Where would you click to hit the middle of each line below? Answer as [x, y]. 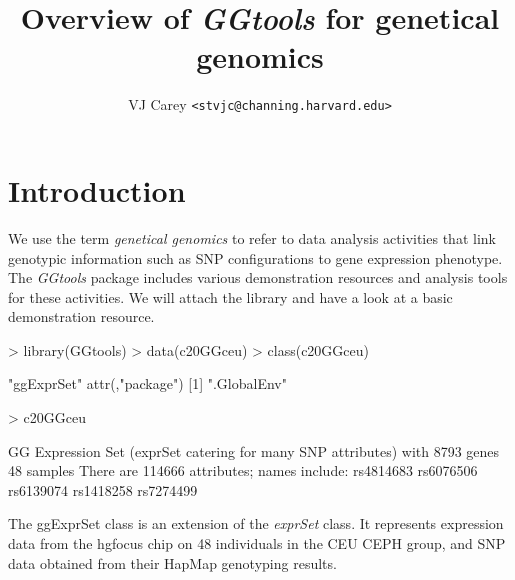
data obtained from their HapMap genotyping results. [172, 562]
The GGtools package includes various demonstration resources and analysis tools [258, 277]
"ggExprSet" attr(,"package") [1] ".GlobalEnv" [147, 383]
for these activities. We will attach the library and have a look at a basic [230, 296]
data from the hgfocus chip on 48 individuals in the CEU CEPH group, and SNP [257, 543]
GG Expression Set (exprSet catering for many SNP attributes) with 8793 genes [254, 450]
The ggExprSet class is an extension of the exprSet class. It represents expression [256, 523]
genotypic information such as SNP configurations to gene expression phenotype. [255, 257]
